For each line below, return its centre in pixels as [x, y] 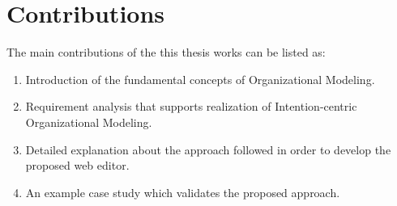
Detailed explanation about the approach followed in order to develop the [208, 149]
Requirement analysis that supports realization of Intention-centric [191, 106]
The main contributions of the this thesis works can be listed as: [166, 52]
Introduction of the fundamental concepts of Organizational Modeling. [200, 79]
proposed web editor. [77, 165]
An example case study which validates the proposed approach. [183, 192]
